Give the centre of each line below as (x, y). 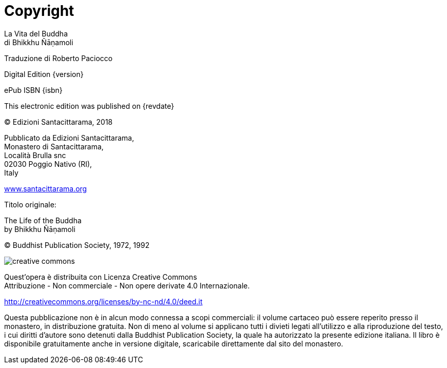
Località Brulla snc (35, 155)
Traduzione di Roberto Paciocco (59, 58)
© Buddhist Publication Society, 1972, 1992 (77, 245)
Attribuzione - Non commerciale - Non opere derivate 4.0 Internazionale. (127, 285)
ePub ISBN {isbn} (33, 90)
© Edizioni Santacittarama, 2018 (59, 122)
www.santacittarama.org (46, 188)
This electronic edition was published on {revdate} (89, 106)
